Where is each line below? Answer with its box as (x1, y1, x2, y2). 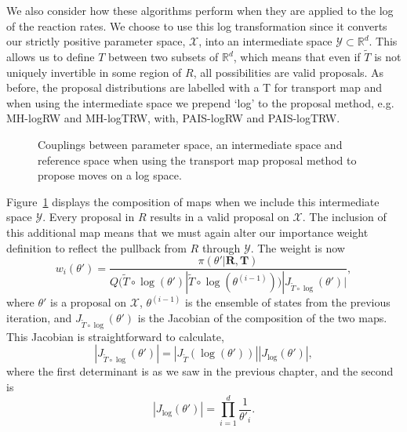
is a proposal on (50, 294, 127, 310)
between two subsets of (108, 49, 219, 64)
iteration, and (6, 310, 72, 326)
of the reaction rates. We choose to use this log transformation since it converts (6, 17, 387, 34)
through (202, 239, 241, 256)
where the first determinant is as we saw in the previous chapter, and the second (6, 363, 394, 379)
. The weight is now (250, 239, 345, 256)
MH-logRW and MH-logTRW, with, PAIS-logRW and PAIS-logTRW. (6, 110, 340, 126)
